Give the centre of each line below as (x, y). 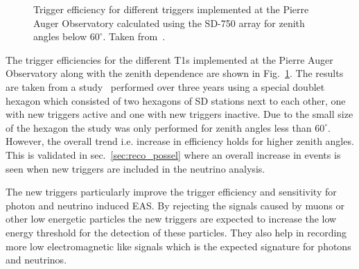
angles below (60, 36)
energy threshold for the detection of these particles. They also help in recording (176, 232)
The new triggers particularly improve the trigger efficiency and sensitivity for (171, 192)
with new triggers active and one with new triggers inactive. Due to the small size (179, 114)
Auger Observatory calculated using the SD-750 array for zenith (169, 23)
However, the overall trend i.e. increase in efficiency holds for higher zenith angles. (180, 141)
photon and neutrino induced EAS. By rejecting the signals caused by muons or (175, 205)
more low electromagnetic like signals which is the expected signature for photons (178, 246)
